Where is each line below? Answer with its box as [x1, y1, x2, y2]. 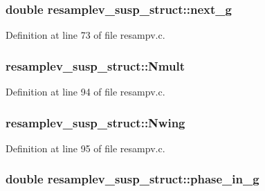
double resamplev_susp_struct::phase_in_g [6, 170, 259, 188]
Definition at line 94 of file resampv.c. [6, 84, 165, 99]
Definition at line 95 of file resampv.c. [6, 140, 165, 155]
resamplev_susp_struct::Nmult [6, 57, 185, 74]
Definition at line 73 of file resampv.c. [6, 28, 165, 42]
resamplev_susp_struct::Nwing [6, 113, 185, 131]
